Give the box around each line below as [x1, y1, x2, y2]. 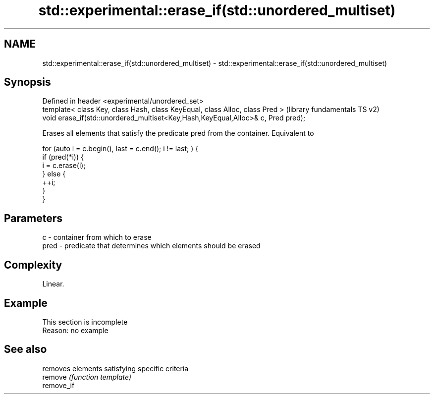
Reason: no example [42, 326, 108, 335]
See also [4, 343, 47, 356]
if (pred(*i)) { [42, 153, 84, 162]
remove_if [42, 381, 75, 390]
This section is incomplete [42, 317, 128, 326]
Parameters [4, 212, 62, 225]
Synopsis [4, 76, 51, 89]
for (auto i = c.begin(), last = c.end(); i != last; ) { [42, 144, 199, 153]
